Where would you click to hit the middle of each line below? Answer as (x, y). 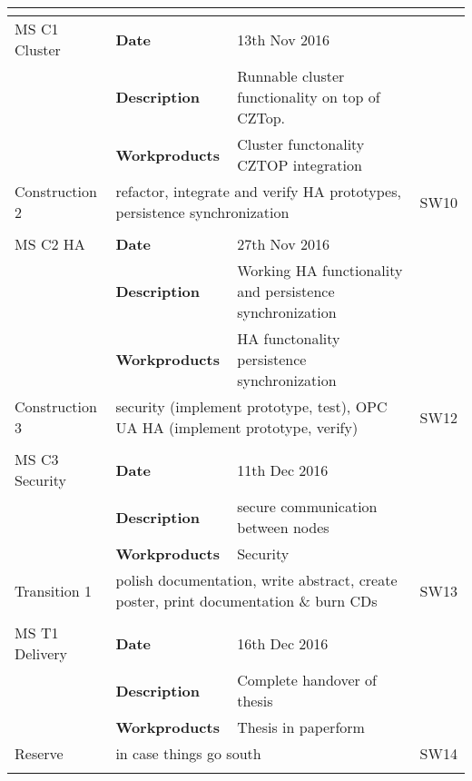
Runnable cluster (291, 76)
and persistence (286, 291)
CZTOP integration (300, 165)
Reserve (39, 753)
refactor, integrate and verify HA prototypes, (258, 191)
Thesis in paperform (301, 727)
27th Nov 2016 (283, 244)
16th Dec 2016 (283, 643)
